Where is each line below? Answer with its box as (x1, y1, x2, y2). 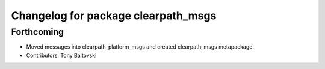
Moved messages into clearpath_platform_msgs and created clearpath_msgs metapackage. (26, 43, 255, 50)
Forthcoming (11, 26, 64, 37)
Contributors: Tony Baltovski (26, 52, 97, 59)
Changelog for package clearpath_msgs (11, 9, 217, 22)
